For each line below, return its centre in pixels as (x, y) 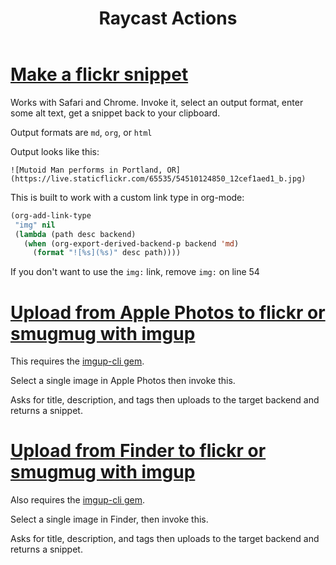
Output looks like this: (55, 151)
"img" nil (35, 225)
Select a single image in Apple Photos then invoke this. (123, 381)
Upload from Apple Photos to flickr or (168, 312)
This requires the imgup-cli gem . (77, 361)
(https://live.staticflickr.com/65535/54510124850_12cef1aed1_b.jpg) (158, 178)
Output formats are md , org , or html (81, 132)
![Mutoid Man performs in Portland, (86, 170)
